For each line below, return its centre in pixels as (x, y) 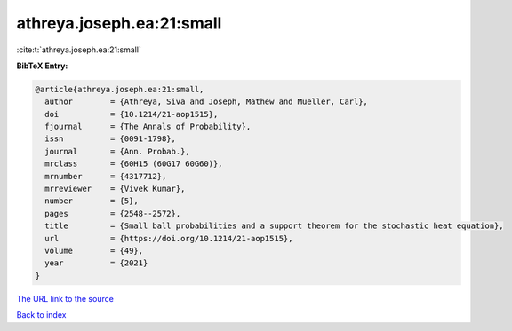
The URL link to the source (65, 298)
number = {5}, (92, 201)
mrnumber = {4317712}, (106, 176)
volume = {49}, (94, 251)
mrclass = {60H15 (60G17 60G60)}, (134, 164)
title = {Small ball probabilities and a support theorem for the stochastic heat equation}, (274, 226)
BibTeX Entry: (42, 66)
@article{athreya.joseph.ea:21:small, (120, 89)
